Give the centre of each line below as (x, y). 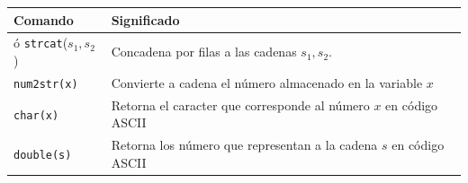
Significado (145, 19)
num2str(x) (46, 84)
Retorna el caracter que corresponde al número (240, 105)
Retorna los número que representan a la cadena (244, 145)
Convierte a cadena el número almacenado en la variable (267, 82)
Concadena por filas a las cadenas (204, 52)
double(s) (43, 155)
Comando (44, 19)
